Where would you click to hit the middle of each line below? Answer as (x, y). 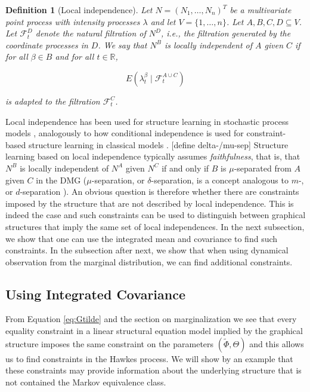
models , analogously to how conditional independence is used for (125, 133)
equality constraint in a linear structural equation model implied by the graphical (154, 331)
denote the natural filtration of (91, 33)
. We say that (123, 45)
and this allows (277, 343)
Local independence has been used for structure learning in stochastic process (147, 121)
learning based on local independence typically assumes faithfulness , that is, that (153, 156)
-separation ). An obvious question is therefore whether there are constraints (159, 192)
